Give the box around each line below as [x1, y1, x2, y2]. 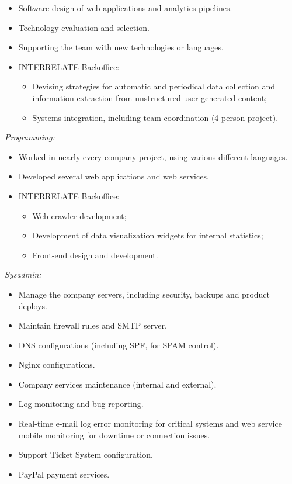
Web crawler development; [32, 209, 127, 222]
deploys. [18, 299, 47, 312]
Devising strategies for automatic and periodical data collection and [32, 80, 276, 92]
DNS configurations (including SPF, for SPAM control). [18, 338, 219, 351]
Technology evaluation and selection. [18, 21, 150, 33]
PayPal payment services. [18, 468, 110, 480]
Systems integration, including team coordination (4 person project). [32, 111, 279, 123]
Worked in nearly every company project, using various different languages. [18, 150, 288, 163]
